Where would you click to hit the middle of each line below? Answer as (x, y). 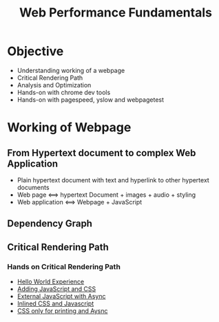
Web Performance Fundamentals (116, 13)
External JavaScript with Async (61, 297)
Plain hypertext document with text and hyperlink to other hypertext (113, 180)
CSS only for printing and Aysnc (62, 311)
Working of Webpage (69, 128)
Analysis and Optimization (54, 85)
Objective (35, 51)
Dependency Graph (50, 224)
